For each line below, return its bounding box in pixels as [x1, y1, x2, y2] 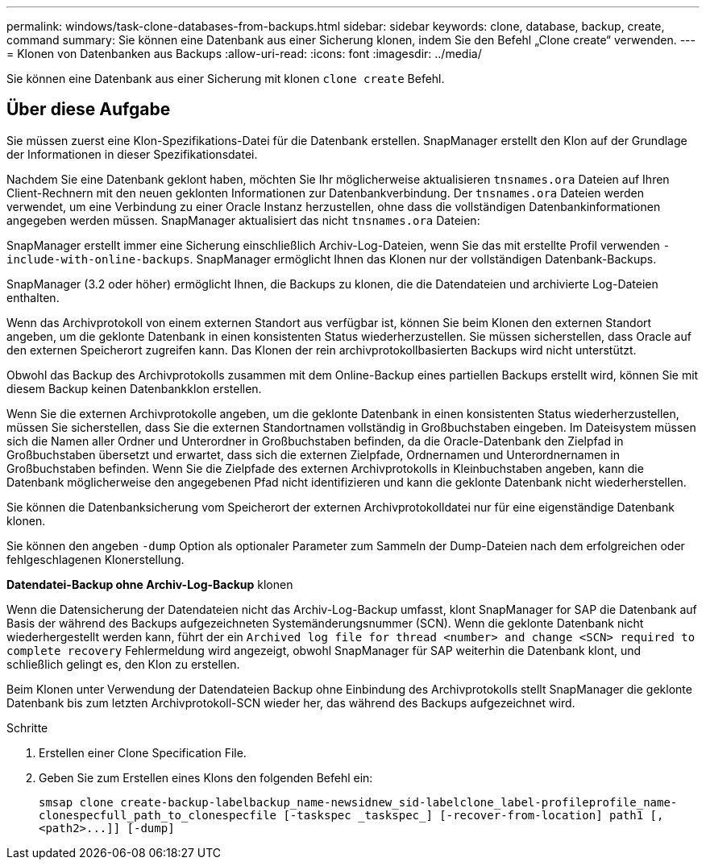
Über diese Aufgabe [6, 99, 171, 120]
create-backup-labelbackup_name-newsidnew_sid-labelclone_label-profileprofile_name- [120, 795, 678, 809]
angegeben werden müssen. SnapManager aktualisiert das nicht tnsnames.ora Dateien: [6, 213, 480, 227]
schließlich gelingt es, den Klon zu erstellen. [6, 657, 240, 671]
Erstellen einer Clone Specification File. [39, 745, 247, 760]
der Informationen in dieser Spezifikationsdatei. [6, 147, 258, 161]
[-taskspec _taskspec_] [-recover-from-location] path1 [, [283, 808, 664, 822]
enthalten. [6, 290, 60, 305]
